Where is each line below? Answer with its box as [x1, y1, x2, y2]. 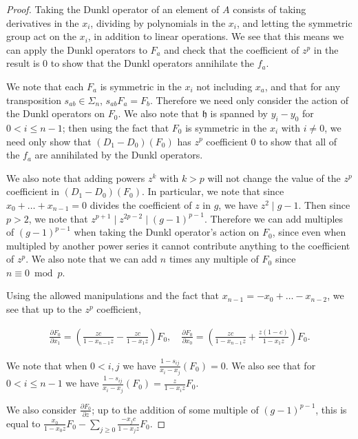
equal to [6, 416, 41, 430]
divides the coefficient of [89, 197, 192, 212]
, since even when [272, 225, 346, 239]
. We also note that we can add [25, 252, 158, 266]
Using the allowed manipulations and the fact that [6, 288, 219, 303]
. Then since [298, 197, 350, 212]
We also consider [6, 402, 77, 416]
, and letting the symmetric [236, 15, 352, 30]
